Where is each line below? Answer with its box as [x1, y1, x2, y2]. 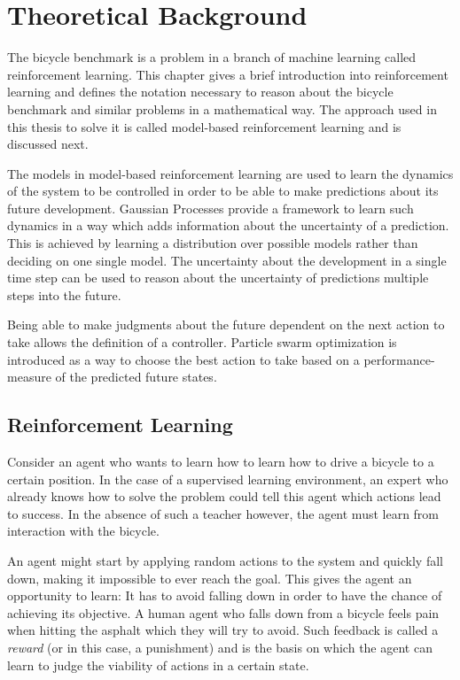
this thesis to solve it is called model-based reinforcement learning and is [7, 117, 402, 135]
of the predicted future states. [55, 367, 217, 386]
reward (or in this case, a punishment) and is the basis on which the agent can [7, 637, 433, 656]
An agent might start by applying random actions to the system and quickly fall [7, 551, 443, 569]
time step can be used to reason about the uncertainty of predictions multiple [7, 268, 429, 287]
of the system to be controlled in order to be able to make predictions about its [7, 182, 439, 200]
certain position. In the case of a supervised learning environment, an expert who [7, 469, 448, 488]
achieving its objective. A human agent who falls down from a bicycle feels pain [7, 603, 440, 622]
